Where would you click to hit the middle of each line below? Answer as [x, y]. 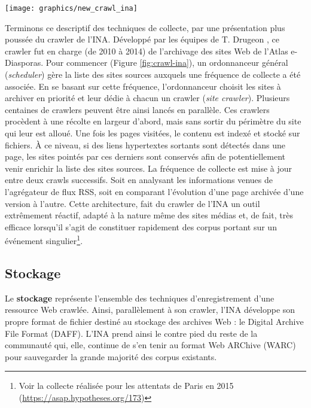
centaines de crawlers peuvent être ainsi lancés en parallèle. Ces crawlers [137, 109]
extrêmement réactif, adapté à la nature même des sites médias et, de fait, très [149, 215]
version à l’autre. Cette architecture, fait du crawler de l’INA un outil [132, 203]
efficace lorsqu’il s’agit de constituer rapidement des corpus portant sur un [141, 226]
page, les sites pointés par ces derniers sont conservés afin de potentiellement [145, 156]
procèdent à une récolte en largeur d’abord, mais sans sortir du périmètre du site [153, 121]
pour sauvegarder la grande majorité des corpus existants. [111, 356]
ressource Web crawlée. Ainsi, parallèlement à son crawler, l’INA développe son [150, 310]
